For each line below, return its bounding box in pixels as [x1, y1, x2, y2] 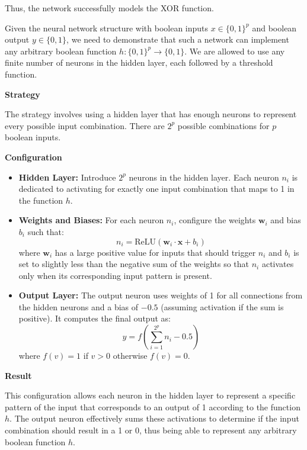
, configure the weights [174, 214, 256, 226]
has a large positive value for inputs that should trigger [55, 246, 256, 258]
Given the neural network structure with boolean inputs [5, 21, 209, 34]
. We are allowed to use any [184, 44, 285, 57]
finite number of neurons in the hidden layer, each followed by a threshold [5, 56, 273, 69]
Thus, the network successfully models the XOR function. [5, 2, 214, 14]
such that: [27, 225, 64, 237]
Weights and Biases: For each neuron [18, 214, 164, 226]
